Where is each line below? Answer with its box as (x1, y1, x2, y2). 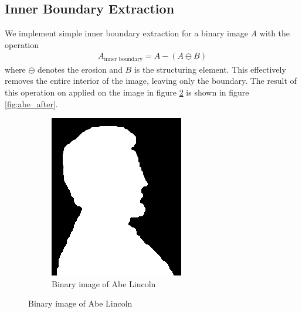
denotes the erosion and (38, 63, 123, 75)
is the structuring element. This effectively (134, 63, 286, 75)
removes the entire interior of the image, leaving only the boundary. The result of (5, 74, 297, 87)
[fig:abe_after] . (5, 97, 58, 110)
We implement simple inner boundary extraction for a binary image (5, 27, 248, 39)
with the (259, 27, 290, 39)
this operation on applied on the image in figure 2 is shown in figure (5, 86, 249, 98)
